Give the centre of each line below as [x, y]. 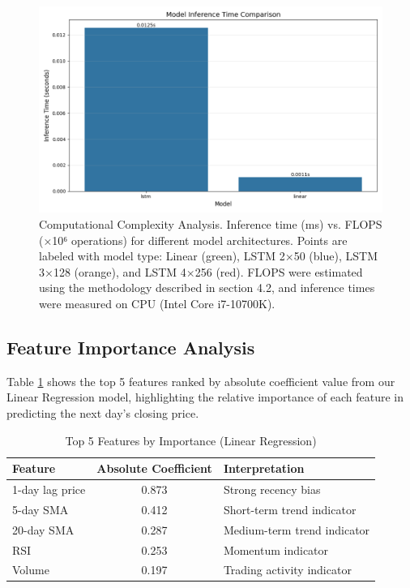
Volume [31, 570]
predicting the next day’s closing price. [103, 412]
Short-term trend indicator [290, 509]
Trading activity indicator [287, 570]
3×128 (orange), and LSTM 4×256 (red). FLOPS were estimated [201, 271]
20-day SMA [43, 529]
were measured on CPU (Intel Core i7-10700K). [157, 303]
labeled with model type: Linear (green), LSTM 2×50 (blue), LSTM [208, 256]
